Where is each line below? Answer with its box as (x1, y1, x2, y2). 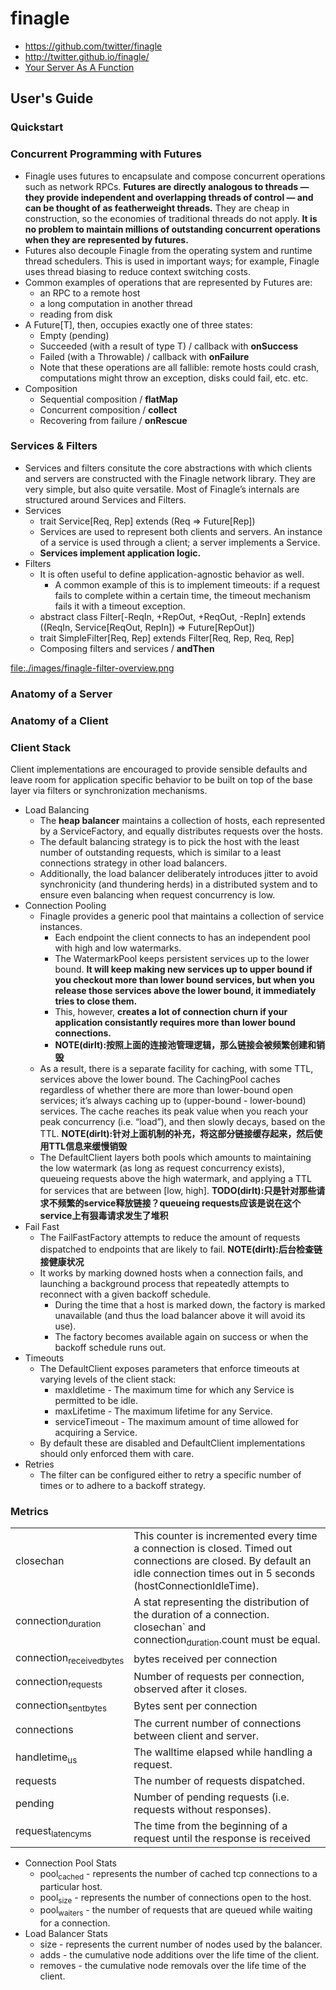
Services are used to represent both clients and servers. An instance (39, 525, 323, 537)
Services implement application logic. (39, 547, 202, 559)
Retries (24, 1458, 55, 1470)
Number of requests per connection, (133, 1669, 305, 1683)
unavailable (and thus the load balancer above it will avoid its (54, 1309, 306, 1321)
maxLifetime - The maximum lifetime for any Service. (54, 1405, 273, 1417)
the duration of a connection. (133, 1608, 270, 1622)
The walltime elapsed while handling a (133, 1745, 313, 1759)
